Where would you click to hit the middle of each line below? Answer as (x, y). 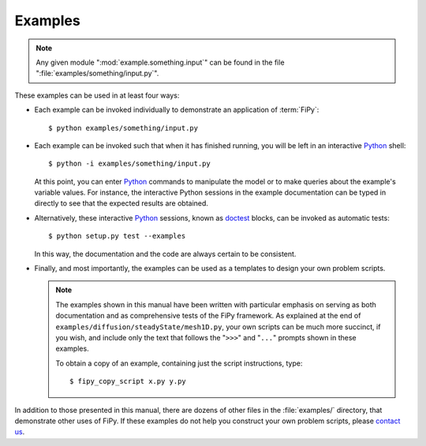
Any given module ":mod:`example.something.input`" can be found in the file (160, 62)
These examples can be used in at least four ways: (97, 95)
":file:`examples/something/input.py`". (97, 73)
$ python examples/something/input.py (123, 128)
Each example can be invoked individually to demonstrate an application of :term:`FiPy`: (177, 110)
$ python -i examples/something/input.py (129, 164)
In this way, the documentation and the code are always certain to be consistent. (165, 254)
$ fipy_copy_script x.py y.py (128, 381)
